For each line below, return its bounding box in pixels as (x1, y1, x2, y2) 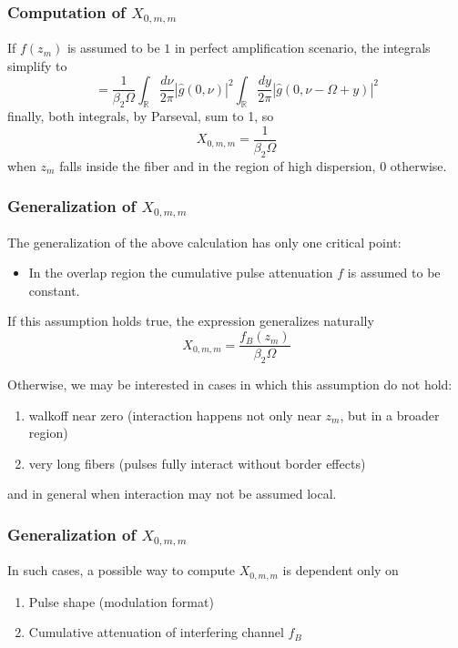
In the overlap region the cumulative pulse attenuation (28, 263, 333, 282)
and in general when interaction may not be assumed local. (7, 484, 337, 503)
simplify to (7, 56, 67, 75)
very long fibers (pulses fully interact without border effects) (28, 453, 366, 472)
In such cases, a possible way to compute (7, 561, 235, 580)
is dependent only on (282, 561, 399, 580)
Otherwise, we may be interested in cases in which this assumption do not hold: (7, 374, 453, 393)
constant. (28, 280, 80, 299)
